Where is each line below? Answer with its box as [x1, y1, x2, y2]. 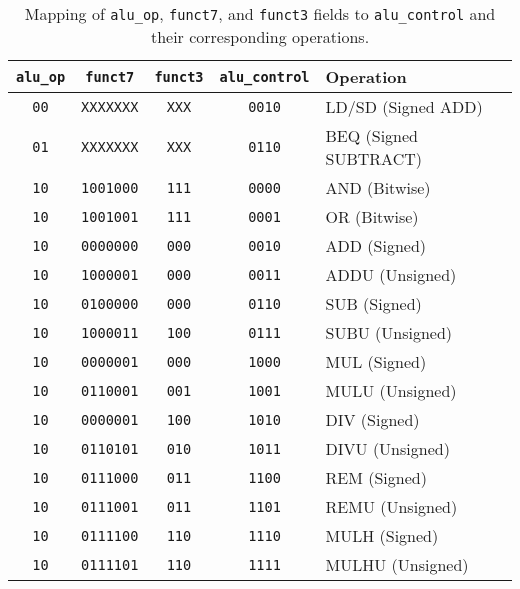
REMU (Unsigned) [325, 495, 458, 518]
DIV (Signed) [325, 408, 420, 431]
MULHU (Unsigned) [325, 553, 469, 576]
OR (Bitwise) [325, 205, 419, 228]
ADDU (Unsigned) [325, 263, 457, 286]
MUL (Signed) [325, 350, 427, 373]
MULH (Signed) [325, 524, 439, 547]
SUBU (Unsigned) [325, 321, 453, 344]
